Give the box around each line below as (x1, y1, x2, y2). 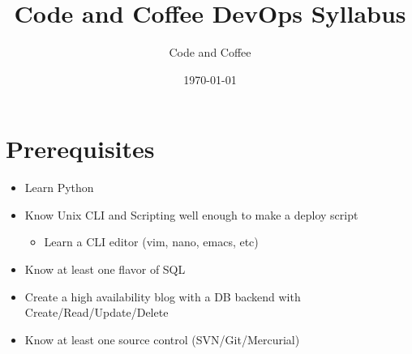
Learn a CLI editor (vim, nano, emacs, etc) (44, 233, 259, 250)
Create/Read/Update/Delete (24, 304, 169, 321)
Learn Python (24, 179, 94, 196)
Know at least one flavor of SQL (24, 261, 186, 278)
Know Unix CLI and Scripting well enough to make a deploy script (24, 206, 358, 223)
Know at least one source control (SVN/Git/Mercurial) (24, 331, 300, 348)
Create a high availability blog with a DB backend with (24, 288, 301, 305)
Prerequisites (6, 132, 155, 165)
